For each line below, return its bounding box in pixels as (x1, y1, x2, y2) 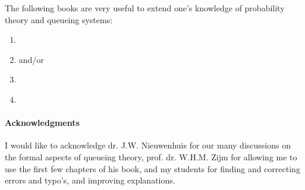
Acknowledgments (5, 116, 80, 129)
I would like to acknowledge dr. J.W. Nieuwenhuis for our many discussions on (5, 139, 291, 151)
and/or (18, 53, 44, 65)
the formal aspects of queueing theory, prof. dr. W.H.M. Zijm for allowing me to (5, 150, 297, 163)
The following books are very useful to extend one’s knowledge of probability (5, 2, 285, 14)
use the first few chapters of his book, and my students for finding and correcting (5, 162, 300, 175)
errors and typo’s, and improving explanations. (5, 174, 175, 186)
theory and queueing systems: (5, 13, 113, 26)
